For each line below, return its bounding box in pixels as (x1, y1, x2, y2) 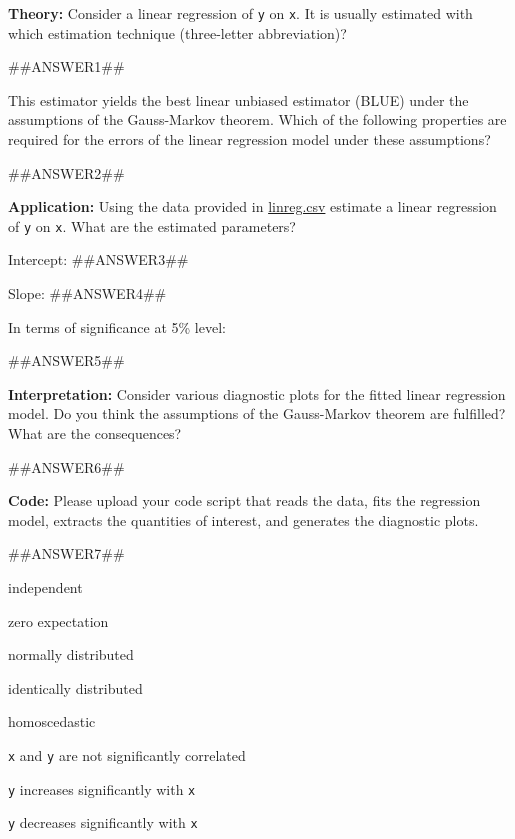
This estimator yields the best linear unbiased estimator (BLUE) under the (8, 89, 469, 110)
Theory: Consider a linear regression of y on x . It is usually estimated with (8, 3, 473, 23)
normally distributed (8, 644, 134, 665)
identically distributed (8, 677, 143, 698)
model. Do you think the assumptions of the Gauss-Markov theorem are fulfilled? (8, 403, 506, 424)
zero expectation (8, 610, 109, 631)
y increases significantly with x (8, 778, 196, 799)
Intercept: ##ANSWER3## (8, 249, 189, 270)
